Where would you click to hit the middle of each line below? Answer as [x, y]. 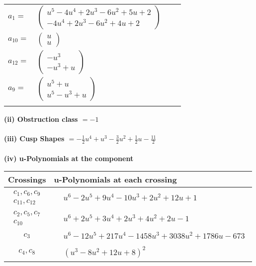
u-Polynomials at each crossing [115, 179]
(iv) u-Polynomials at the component [69, 158]
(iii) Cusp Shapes [34, 138]
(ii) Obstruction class [41, 119]
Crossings [27, 179]
